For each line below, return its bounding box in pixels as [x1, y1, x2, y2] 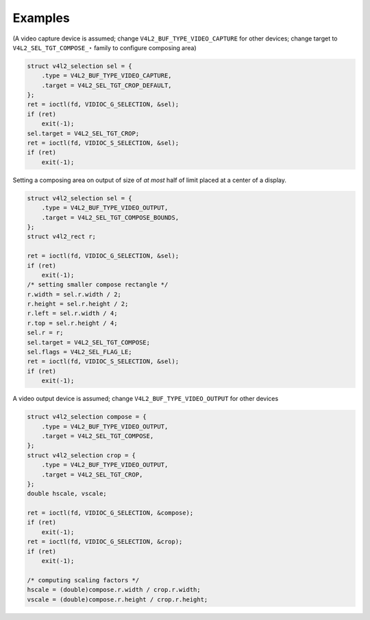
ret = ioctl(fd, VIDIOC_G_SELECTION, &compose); [27, 509, 194, 517]
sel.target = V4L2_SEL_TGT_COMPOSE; [27, 338, 151, 346]
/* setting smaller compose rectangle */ [27, 281, 169, 288]
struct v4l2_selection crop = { [27, 451, 136, 459]
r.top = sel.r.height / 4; [27, 319, 118, 327]
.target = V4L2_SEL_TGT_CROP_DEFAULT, [41, 81, 172, 89]
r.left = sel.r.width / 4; [27, 310, 118, 317]
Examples [12, 10, 70, 25]
